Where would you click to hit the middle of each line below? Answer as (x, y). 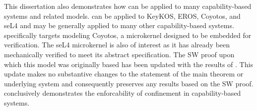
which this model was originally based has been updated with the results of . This (128, 64)
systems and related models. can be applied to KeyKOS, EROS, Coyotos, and (122, 16)
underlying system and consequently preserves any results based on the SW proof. (129, 83)
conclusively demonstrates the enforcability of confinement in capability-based (123, 93)
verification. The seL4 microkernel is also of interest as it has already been (117, 45)
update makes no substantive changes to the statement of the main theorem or (124, 74)
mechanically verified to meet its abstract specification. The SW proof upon (119, 54)
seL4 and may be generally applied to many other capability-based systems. (119, 25)
